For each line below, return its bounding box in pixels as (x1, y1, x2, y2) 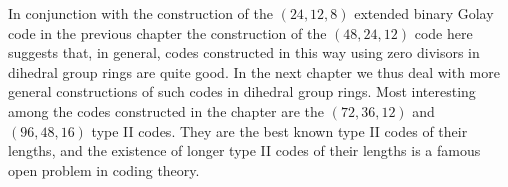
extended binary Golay (354, 3, 494, 23)
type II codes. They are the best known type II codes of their (91, 120, 468, 141)
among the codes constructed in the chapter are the (8, 100, 325, 121)
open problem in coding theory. (8, 159, 200, 180)
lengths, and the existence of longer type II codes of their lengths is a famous (8, 140, 481, 161)
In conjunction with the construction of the (8, 3, 273, 23)
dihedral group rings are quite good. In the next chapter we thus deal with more (8, 61, 500, 82)
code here (414, 22, 473, 43)
